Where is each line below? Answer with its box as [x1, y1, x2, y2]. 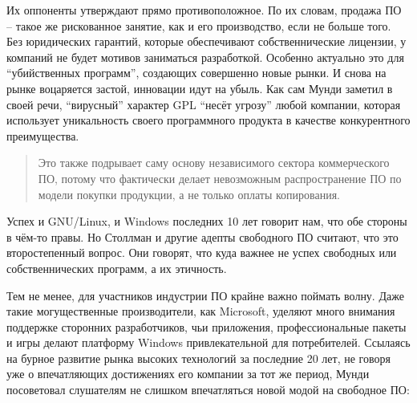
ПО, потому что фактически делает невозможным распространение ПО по [38, 169, 402, 186]
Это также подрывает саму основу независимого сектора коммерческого [38, 154, 390, 171]
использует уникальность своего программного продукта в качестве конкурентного [6, 112, 411, 128]
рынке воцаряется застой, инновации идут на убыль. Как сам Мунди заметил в [6, 79, 393, 96]
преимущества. [6, 127, 79, 144]
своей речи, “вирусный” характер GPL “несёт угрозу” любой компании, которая [6, 96, 401, 112]
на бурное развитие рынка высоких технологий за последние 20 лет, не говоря [6, 349, 391, 366]
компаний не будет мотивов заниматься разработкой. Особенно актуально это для [6, 48, 404, 65]
